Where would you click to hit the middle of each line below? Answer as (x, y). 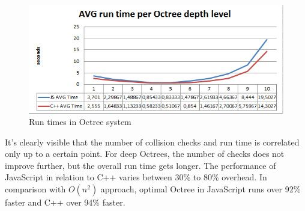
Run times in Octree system (80, 122)
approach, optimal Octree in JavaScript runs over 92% (201, 189)
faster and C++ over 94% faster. (65, 202)
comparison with (35, 189)
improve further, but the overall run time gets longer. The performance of (140, 165)
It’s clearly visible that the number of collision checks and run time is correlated (152, 142)
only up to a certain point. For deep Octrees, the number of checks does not (145, 154)
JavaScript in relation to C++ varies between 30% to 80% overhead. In (136, 177)
